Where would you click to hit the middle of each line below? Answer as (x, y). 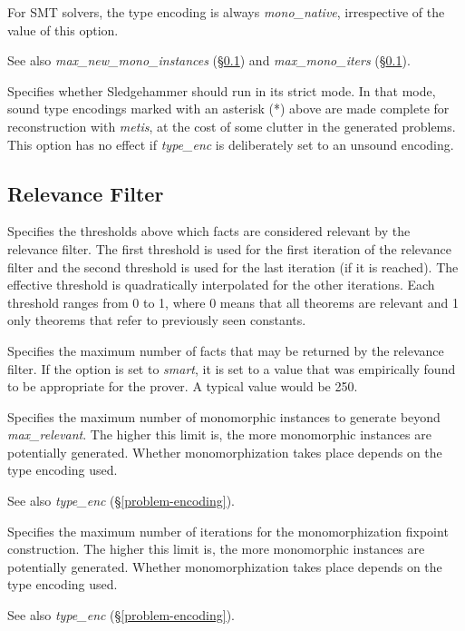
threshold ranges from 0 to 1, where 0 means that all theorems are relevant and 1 (233, 302)
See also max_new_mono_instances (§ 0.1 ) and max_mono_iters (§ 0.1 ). (209, 60)
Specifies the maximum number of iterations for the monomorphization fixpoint (228, 531)
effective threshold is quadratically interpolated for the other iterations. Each (221, 285)
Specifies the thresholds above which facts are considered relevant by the (209, 231)
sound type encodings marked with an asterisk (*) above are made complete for (228, 108)
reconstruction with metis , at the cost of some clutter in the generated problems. (232, 126)
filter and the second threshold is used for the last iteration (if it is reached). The (233, 266)
